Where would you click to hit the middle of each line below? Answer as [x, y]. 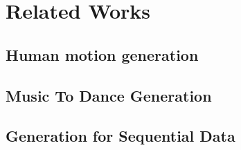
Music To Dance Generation [109, 95]
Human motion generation [102, 54]
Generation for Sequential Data [120, 136]
